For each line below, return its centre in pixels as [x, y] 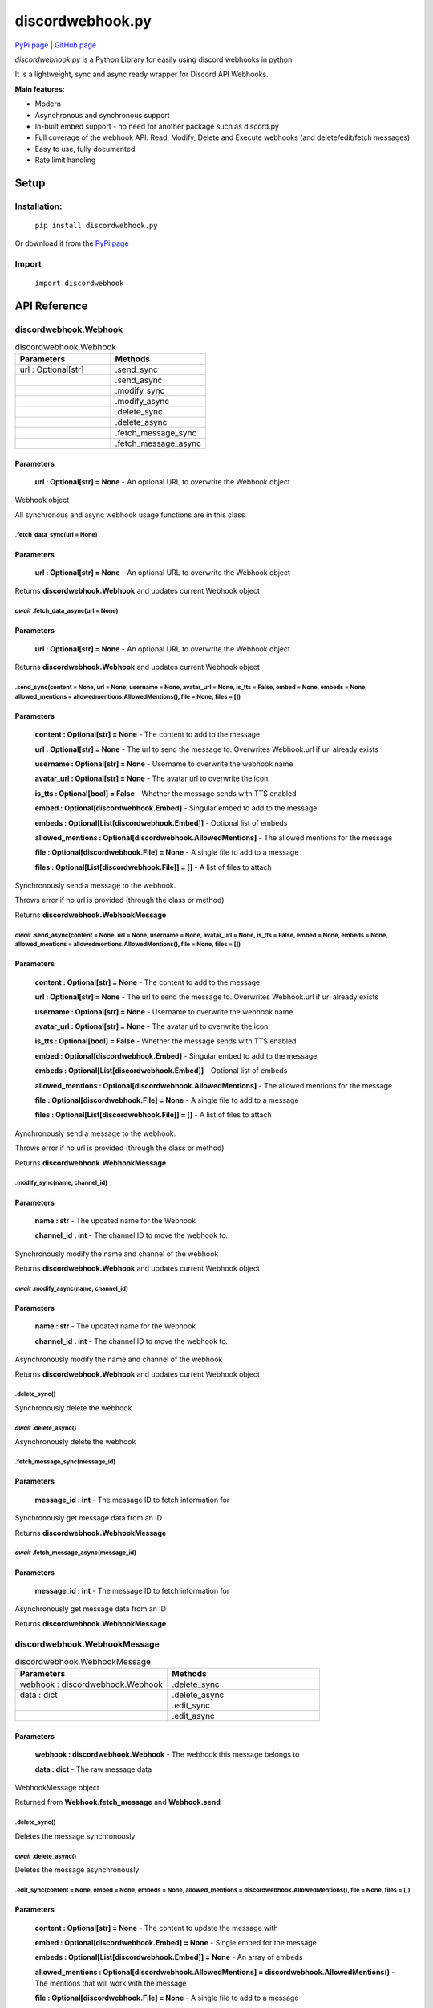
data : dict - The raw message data [93, 1769]
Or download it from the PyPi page [72, 243]
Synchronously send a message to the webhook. [95, 886]
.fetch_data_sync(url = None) [56, 535]
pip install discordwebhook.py [96, 226]
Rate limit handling [65, 160]
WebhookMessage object [57, 1787]
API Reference [51, 306]
